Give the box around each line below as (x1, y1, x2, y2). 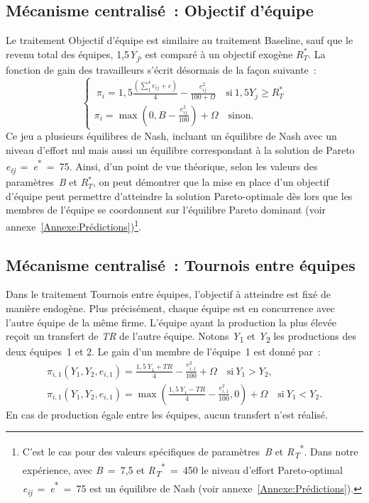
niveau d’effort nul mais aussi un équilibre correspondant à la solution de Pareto (6, 142, 355, 157)
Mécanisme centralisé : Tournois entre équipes (6, 253, 356, 275)
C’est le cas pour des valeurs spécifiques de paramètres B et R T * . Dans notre (22, 442, 358, 460)
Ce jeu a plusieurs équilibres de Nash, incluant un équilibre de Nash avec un (6, 128, 337, 143)
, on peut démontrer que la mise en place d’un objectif (92, 175, 329, 189)
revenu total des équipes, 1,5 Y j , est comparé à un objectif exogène (6, 46, 293, 63)
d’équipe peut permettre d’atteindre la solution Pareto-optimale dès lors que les (6, 188, 353, 203)
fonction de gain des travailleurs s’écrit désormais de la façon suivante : (6, 62, 316, 77)
